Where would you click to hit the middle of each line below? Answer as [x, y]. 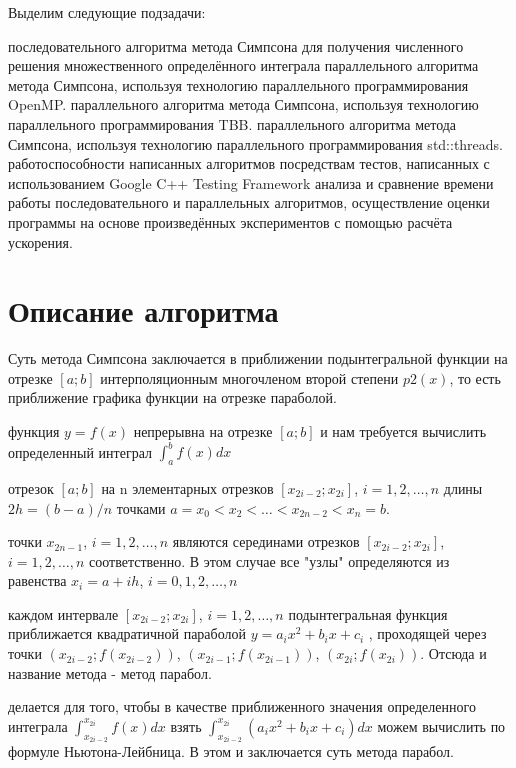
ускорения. [40, 241]
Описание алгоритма [143, 310]
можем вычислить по [441, 725]
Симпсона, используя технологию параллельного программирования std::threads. [256, 143]
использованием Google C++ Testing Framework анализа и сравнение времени [251, 182]
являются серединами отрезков [266, 541]
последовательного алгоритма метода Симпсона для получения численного [236, 45]
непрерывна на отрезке [203, 431]
